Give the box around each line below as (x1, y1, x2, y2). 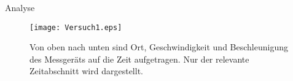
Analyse (5, 1, 35, 13)
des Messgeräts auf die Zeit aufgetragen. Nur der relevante (29, 52, 249, 65)
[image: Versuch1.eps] (29, 23, 122, 32)
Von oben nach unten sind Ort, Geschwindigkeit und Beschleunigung (29, 40, 288, 53)
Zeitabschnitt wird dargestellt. (29, 64, 143, 77)
